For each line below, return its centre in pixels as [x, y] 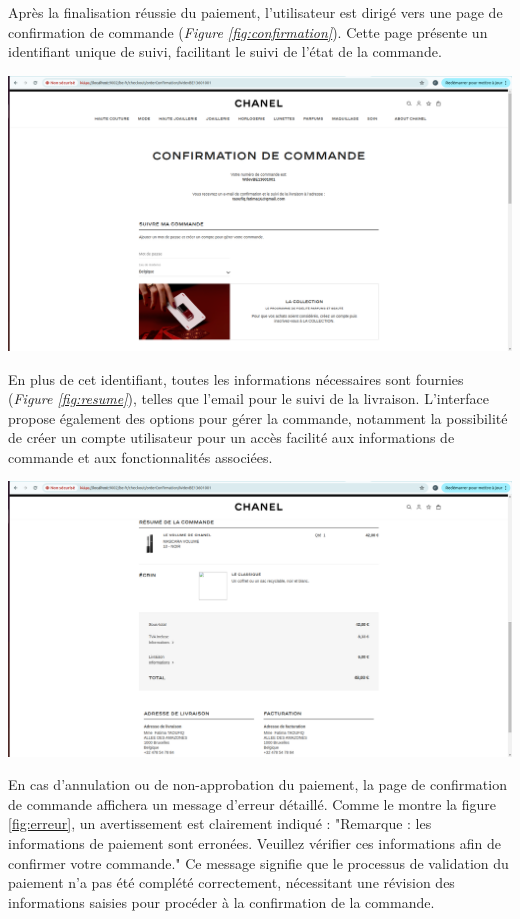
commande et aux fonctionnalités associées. [140, 456]
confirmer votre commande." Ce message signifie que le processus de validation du [258, 862]
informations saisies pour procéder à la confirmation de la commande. [221, 901]
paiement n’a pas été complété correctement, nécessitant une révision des [231, 882]
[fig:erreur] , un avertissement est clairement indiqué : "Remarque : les [220, 823]
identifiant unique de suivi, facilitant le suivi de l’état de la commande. [225, 51]
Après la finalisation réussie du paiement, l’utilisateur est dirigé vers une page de [255, 12]
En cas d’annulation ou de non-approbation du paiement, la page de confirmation [257, 784]
